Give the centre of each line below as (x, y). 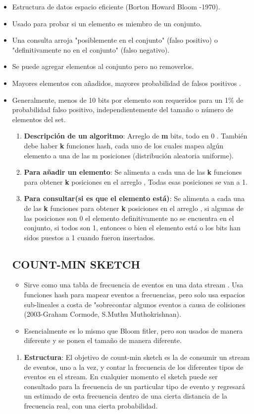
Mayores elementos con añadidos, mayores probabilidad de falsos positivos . (127, 83)
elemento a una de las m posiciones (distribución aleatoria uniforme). (129, 155)
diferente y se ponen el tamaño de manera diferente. (103, 340)
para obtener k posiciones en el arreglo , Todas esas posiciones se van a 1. (136, 181)
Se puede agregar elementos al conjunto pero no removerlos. (103, 66)
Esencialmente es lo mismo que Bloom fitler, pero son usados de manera (133, 330)
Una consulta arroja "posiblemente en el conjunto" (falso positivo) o (115, 40)
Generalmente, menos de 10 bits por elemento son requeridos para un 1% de (128, 100)
